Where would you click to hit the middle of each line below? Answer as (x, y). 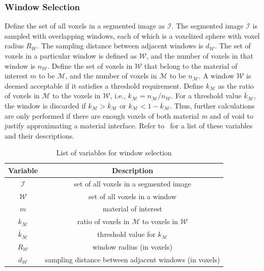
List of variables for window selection (114, 153)
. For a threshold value (206, 96)
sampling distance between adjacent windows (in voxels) (133, 259)
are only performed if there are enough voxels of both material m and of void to (129, 115)
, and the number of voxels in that (200, 56)
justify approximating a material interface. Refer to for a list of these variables (129, 126)
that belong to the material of (191, 65)
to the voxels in (77, 96)
